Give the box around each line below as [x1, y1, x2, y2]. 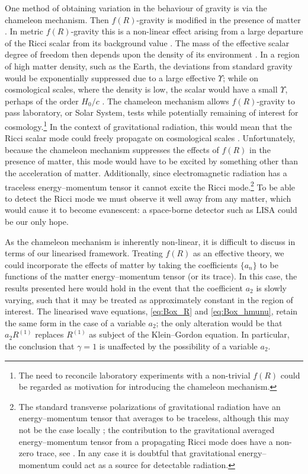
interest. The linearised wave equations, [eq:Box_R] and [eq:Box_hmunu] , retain [5, 305, 298, 317]
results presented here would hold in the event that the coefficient [5, 281, 243, 294]
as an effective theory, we [193, 247, 284, 259]
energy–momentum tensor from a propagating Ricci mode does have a [18, 435, 273, 447]
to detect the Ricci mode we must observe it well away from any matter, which [5, 192, 291, 204]
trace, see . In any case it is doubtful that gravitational [36, 447, 236, 459]
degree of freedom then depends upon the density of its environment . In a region [5, 48, 300, 61]
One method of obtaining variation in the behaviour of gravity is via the [5, 2, 267, 14]
